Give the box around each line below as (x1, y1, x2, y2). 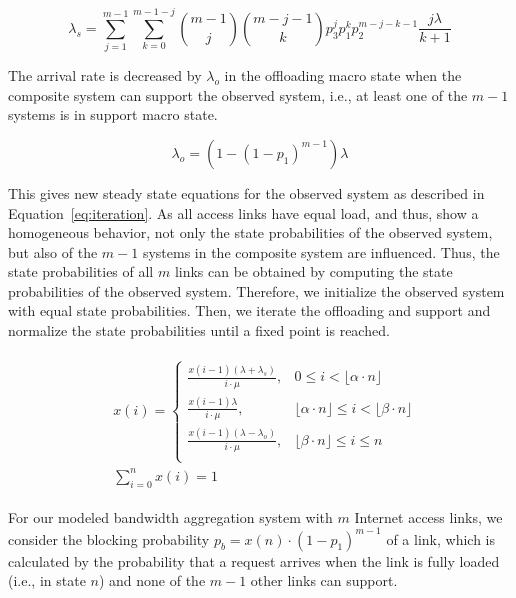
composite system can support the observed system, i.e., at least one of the (8, 84, 468, 105)
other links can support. (250, 570, 398, 591)
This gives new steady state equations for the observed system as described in (8, 182, 485, 203)
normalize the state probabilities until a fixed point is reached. (8, 320, 390, 341)
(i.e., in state (8, 570, 86, 591)
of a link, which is (386, 528, 495, 549)
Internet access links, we (354, 506, 503, 527)
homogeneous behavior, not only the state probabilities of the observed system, (8, 222, 493, 243)
